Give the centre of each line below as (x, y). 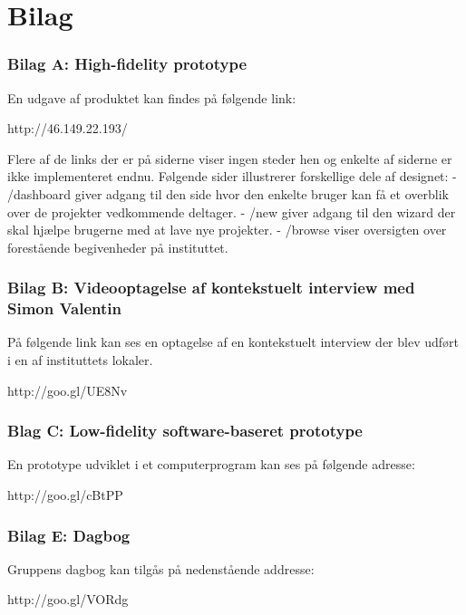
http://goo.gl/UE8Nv (68, 390)
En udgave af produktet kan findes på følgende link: (152, 97)
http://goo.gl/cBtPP (65, 495)
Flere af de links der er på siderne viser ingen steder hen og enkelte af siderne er (230, 158)
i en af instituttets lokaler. (80, 360)
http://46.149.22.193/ (68, 128)
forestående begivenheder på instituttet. (118, 247)
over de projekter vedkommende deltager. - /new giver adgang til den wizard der (232, 211)
